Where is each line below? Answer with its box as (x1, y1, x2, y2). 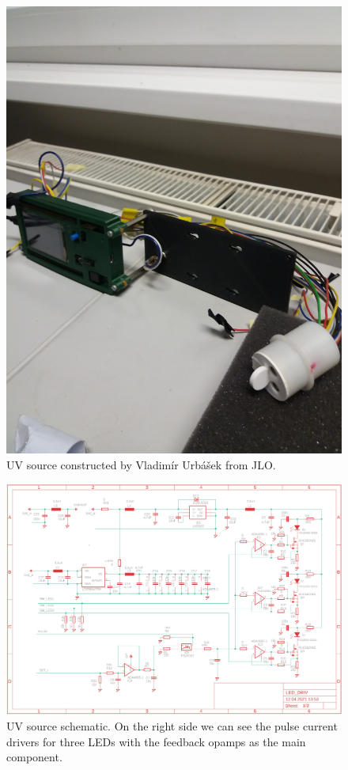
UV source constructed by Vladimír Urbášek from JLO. (6, 456, 276, 472)
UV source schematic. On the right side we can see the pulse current (6, 718, 338, 734)
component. (6, 749, 62, 765)
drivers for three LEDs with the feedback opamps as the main (6, 733, 306, 749)
